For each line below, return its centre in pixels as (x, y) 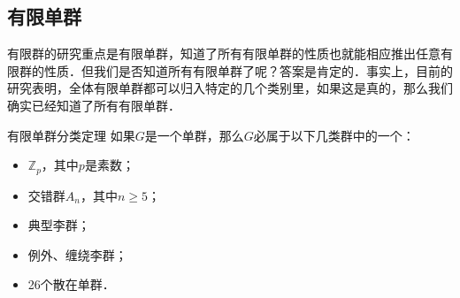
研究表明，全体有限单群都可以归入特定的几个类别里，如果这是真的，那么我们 (230, 88)
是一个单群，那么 (194, 135)
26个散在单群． (71, 284)
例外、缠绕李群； (77, 254)
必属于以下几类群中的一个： (334, 135)
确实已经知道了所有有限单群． (94, 105)
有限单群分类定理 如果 (71, 135)
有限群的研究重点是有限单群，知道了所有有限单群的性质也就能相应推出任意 (224, 53)
